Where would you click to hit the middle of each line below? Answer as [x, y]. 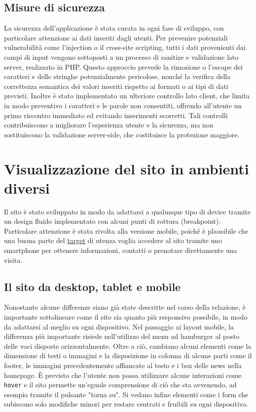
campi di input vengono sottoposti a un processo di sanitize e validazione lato [121, 57]
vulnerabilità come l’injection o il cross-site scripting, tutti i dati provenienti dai [125, 47]
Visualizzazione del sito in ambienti [127, 168]
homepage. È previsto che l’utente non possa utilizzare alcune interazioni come [123, 375]
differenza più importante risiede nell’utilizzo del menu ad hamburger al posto [122, 336]
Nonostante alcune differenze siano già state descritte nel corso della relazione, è [125, 307]
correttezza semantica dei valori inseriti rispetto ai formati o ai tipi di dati [116, 86]
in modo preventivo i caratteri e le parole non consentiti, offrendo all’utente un [123, 105]
